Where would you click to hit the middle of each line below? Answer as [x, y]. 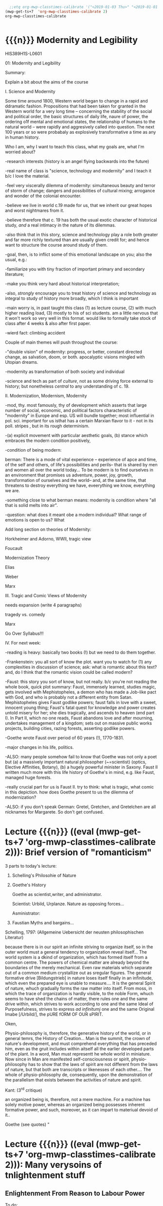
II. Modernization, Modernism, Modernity [46, 395]
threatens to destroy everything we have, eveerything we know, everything [80, 485]
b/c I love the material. [27, 176]
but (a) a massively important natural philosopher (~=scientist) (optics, [76, 762]
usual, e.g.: [16, 259]
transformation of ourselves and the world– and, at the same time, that [76, 480]
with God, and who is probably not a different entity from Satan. [69, 697]
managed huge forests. [28, 777]
